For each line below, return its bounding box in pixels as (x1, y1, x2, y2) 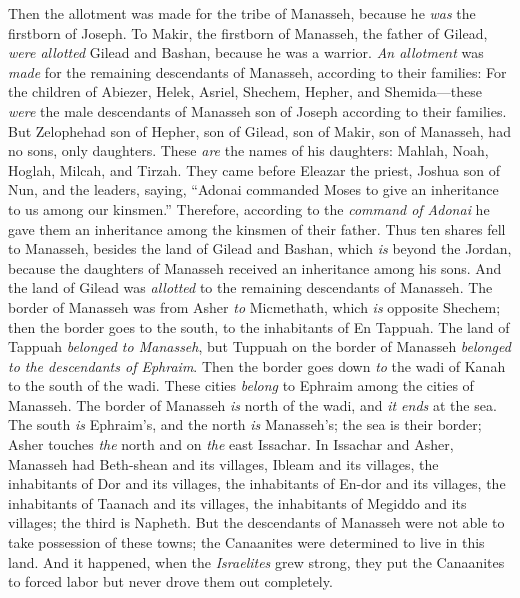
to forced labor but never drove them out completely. (8, 571, 333, 592)
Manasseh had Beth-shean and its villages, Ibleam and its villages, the (8, 453, 439, 474)
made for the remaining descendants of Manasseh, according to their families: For (8, 61, 507, 82)
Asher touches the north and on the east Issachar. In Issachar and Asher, (8, 434, 454, 455)
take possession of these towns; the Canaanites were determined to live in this (8, 532, 485, 553)
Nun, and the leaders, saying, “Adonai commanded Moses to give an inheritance (8, 179, 499, 200)
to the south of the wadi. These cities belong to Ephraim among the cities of (8, 375, 474, 396)
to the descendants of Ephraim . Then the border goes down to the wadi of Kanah (8, 355, 506, 376)
